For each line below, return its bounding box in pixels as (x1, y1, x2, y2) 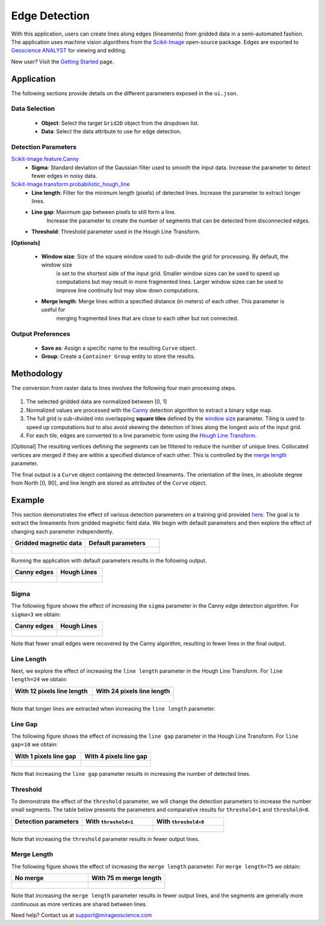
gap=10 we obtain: (11, 741, 58, 748)
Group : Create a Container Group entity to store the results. (41, 353, 196, 360)
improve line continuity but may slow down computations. (56, 286, 200, 294)
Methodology (11, 368, 63, 379)
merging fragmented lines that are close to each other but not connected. (56, 314, 239, 322)
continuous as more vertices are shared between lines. (11, 900, 147, 907)
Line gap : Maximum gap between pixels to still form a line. (31, 209, 176, 216)
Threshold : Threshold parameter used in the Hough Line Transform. (31, 228, 201, 235)
